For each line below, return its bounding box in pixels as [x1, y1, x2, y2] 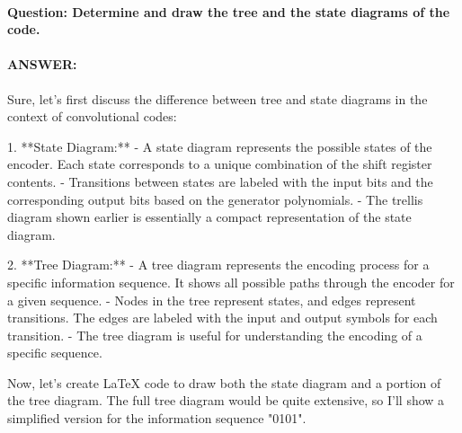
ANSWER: [7, 55, 77, 74]
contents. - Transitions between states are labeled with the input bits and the [7, 172, 433, 190]
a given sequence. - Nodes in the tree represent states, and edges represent [7, 290, 416, 309]
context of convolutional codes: [7, 107, 177, 126]
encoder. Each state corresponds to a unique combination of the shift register [7, 155, 432, 173]
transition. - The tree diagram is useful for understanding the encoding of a [7, 325, 422, 344]
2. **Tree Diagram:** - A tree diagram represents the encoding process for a [7, 255, 430, 274]
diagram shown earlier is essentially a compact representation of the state [7, 208, 412, 226]
